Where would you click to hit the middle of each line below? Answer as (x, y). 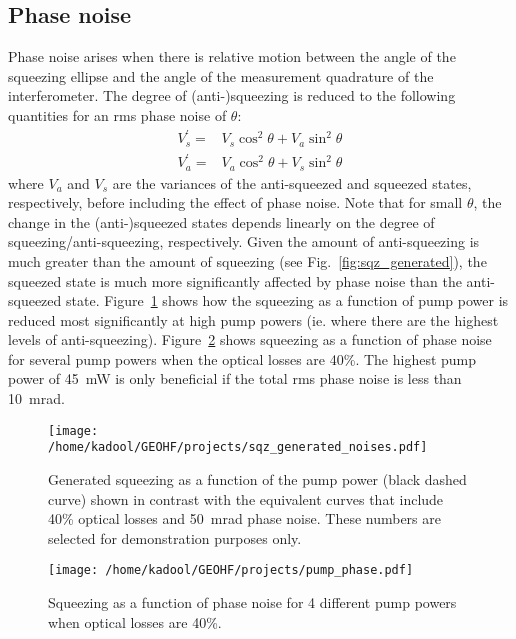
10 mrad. (36, 398)
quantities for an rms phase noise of (117, 114)
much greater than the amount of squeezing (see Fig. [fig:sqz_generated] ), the (247, 260)
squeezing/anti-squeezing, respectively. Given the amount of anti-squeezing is (244, 241)
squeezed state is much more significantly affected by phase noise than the (235, 280)
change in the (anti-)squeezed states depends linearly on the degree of (221, 221)
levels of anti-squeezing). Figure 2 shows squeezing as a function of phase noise (250, 339)
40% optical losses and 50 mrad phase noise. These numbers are (244, 518)
